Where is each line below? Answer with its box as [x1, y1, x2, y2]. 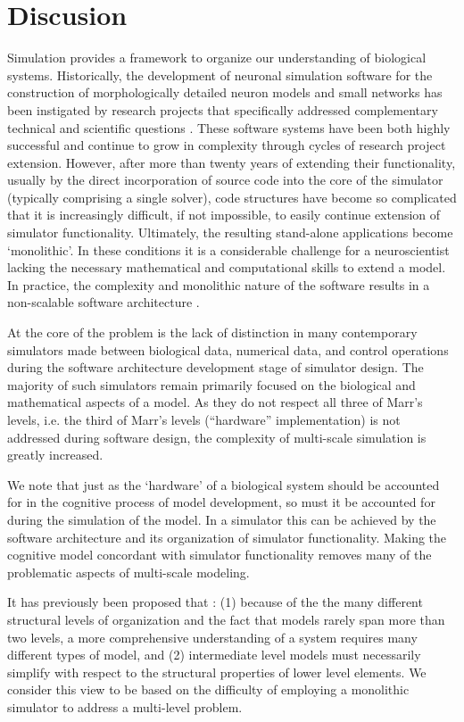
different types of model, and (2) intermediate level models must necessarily [7, 645, 421, 664]
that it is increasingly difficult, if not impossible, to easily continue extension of [7, 205, 441, 224]
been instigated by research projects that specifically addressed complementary [7, 100, 438, 119]
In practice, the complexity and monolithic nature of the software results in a [7, 275, 430, 294]
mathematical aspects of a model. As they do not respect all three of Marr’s [7, 393, 423, 411]
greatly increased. [7, 445, 104, 464]
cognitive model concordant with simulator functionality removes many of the [7, 545, 432, 564]
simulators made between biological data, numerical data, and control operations [7, 340, 449, 359]
